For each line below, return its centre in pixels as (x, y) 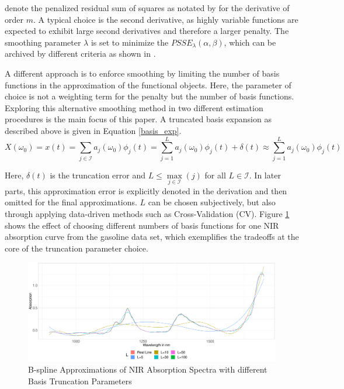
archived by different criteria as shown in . (80, 54)
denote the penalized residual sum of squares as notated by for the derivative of (147, 8)
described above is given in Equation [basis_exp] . (93, 130)
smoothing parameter (43, 42)
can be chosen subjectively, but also (212, 202)
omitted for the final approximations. (71, 202)
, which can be (250, 42)
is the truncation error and (98, 175)
